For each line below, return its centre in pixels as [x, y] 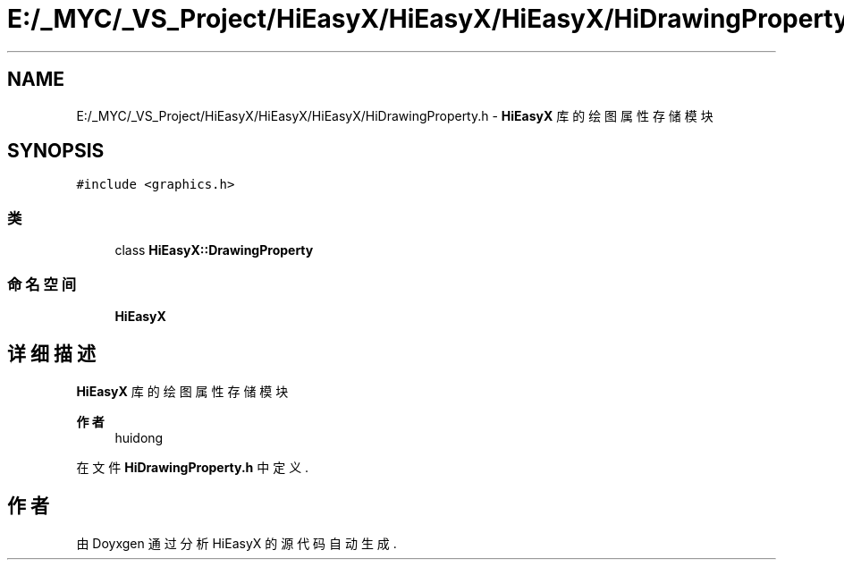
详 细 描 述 [51, 354]
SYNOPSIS [56, 151]
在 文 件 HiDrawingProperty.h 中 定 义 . [193, 467]
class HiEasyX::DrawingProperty [214, 250]
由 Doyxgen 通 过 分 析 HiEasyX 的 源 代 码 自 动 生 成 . [236, 543]
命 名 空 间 [42, 284]
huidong [139, 437]
